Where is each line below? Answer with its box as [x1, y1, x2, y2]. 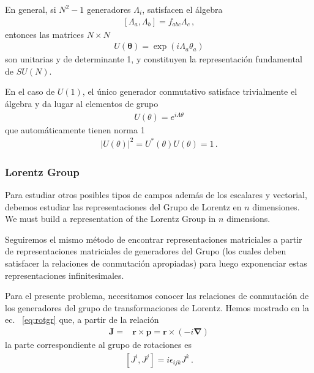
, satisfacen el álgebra [142, 3, 223, 15]
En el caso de [5, 85, 55, 98]
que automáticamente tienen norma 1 [5, 123, 145, 136]
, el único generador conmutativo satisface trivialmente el [82, 85, 297, 98]
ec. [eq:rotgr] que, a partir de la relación [5, 313, 159, 326]
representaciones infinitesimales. [5, 268, 124, 281]
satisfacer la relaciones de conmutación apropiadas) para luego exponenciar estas [5, 257, 307, 270]
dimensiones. [252, 200, 300, 213]
